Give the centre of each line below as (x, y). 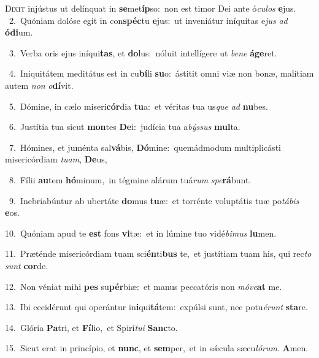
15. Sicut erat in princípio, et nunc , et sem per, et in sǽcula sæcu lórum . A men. (157, 348)
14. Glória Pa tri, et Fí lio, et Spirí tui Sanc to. (91, 327)
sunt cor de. (27, 265)
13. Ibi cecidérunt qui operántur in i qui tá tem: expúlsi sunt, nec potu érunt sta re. (156, 307)
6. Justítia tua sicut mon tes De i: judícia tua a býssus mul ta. (125, 127)
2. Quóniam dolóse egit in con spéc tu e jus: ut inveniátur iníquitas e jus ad (148, 20)
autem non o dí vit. (39, 85)
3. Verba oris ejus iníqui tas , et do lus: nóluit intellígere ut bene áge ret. (143, 52)
